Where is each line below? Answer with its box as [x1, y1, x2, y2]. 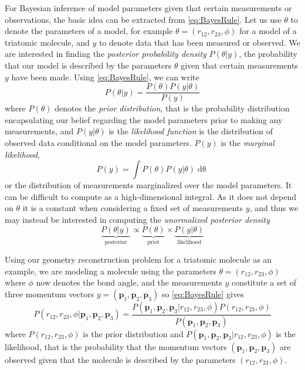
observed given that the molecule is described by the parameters [5, 353, 236, 365]
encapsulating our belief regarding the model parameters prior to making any [5, 113, 283, 125]
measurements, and [5, 125, 74, 137]
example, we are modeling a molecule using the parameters [5, 264, 216, 277]
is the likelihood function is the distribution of [109, 125, 273, 137]
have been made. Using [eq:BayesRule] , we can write [11, 70, 199, 83]
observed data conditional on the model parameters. [5, 137, 192, 148]
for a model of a [239, 25, 297, 37]
